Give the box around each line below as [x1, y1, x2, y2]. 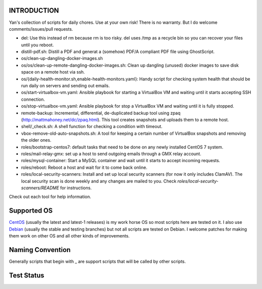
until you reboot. [21, 42, 54, 48]
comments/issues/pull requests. [9, 26, 73, 32]
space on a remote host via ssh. [21, 69, 85, 75]
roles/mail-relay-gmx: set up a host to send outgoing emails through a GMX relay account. [21, 151, 201, 157]
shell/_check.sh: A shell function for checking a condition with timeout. [21, 124, 163, 129]
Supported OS [9, 207, 53, 215]
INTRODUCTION [9, 6, 59, 15]
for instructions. [60, 185, 92, 191]
